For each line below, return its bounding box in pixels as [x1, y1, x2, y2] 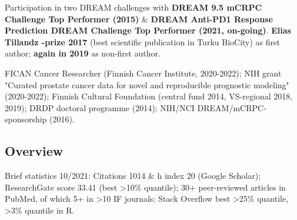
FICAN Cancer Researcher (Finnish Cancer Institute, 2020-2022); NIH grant [5, 66, 282, 79]
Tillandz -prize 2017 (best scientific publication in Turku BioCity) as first [5, 35, 280, 48]
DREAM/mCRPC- [197, 101, 266, 114]
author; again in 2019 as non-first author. [5, 47, 161, 59]
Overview [5, 142, 64, 160]
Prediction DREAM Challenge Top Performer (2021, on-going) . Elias [5, 24, 291, 36]
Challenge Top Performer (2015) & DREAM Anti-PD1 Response [5, 12, 273, 25]
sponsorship [5, 113, 47, 125]
